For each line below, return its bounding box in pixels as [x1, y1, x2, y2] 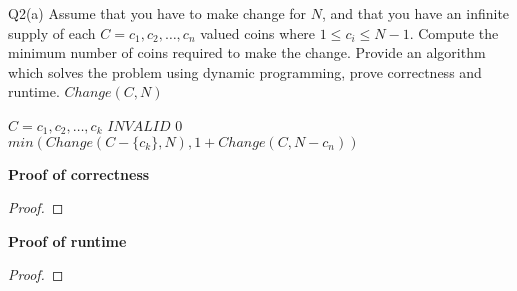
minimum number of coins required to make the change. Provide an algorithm [8, 42, 486, 63]
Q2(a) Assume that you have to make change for [8, 3, 307, 23]
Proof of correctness [8, 163, 150, 184]
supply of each [8, 22, 96, 43]
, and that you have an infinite [321, 3, 510, 23]
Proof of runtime [8, 230, 127, 251]
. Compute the [409, 22, 499, 43]
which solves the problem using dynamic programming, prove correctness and [8, 61, 482, 82]
